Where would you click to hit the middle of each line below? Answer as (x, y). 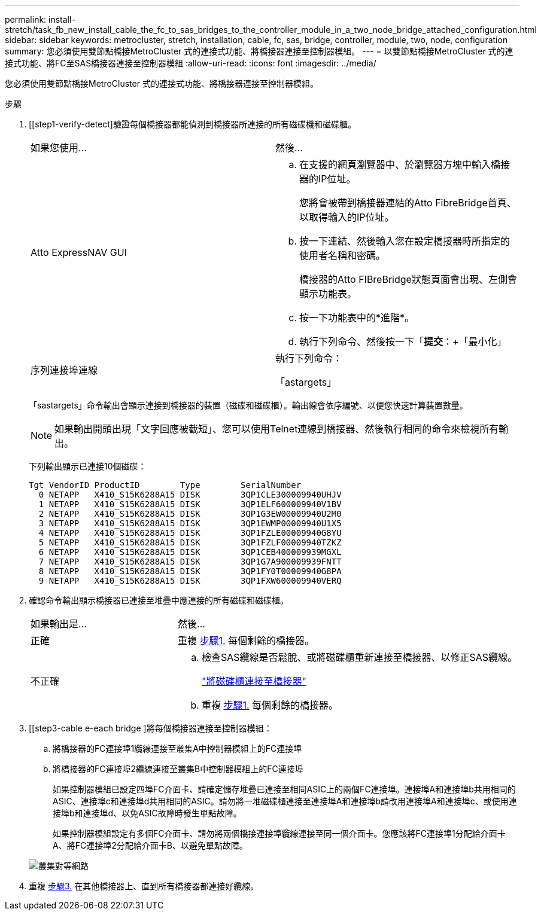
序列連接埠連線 (64, 370)
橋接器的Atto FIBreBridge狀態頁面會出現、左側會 (408, 279)
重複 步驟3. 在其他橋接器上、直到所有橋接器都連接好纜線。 (144, 886)
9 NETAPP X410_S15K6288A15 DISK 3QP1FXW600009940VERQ (190, 581)
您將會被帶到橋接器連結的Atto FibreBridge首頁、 (408, 203)
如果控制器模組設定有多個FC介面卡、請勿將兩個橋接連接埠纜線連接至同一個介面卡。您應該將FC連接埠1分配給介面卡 (279, 833)
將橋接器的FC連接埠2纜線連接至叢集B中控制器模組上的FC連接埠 (178, 769)
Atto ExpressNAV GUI (79, 252)
